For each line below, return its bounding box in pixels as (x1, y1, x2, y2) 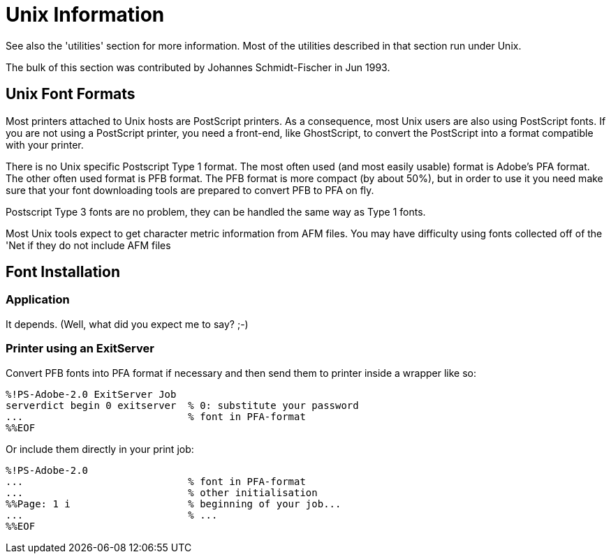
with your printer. (6, 138, 84, 151)
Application (6, 292, 70, 307)
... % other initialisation (6, 486, 318, 498)
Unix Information (6, 3, 165, 27)
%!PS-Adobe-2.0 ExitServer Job (6, 388, 177, 400)
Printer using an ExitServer (6, 341, 154, 356)
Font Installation (6, 263, 120, 281)
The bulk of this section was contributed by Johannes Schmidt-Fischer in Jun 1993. (6, 61, 390, 73)
